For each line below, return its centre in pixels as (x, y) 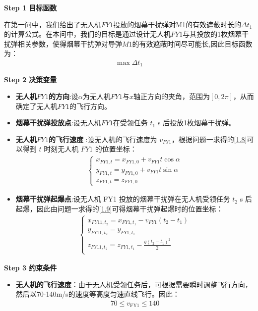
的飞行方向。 (90, 106)
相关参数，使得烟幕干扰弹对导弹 (70, 43)
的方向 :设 (63, 96)
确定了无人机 (36, 106)
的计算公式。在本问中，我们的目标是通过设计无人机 (87, 34)
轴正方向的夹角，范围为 (172, 96)
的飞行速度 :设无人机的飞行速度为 (103, 139)
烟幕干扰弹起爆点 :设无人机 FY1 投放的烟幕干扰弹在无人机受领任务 (123, 199)
